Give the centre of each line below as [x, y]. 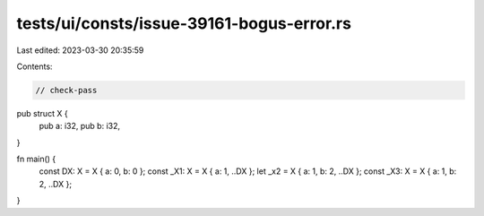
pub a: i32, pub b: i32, [80, 126]
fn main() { [36, 159]
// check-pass [66, 90]
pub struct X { [42, 113]
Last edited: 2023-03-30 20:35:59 [80, 50]
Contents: [35, 66]
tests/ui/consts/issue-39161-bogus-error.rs [184, 23]
